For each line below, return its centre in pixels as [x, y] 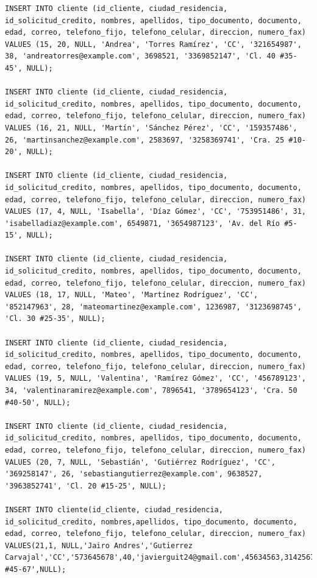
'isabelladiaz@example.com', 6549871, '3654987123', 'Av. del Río [143, 223]
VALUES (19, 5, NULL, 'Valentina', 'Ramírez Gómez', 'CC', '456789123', [155, 379]
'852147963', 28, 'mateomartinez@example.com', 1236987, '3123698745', [153, 307]
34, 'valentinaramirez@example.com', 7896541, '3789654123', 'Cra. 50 [151, 390]
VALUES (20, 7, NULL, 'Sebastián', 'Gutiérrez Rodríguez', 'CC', [140, 462]
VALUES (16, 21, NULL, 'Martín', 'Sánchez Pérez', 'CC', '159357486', [151, 128]
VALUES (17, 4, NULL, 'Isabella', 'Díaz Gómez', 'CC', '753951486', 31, [155, 212]
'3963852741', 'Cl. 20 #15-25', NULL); [86, 486]
